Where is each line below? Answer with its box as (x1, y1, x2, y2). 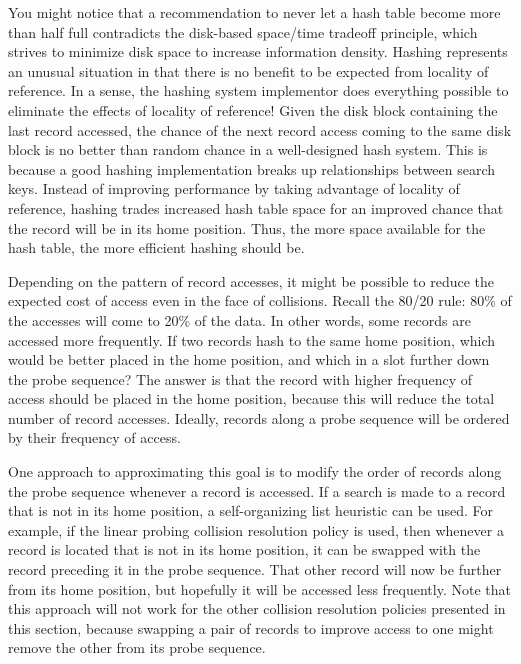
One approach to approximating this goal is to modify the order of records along (8, 461, 502, 482)
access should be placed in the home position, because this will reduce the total (8, 388, 495, 409)
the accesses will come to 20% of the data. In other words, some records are (8, 309, 471, 330)
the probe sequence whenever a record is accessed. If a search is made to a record (8, 480, 506, 501)
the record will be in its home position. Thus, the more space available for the (8, 217, 486, 238)
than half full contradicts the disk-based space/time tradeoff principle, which (8, 21, 478, 42)
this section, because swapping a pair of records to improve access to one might (8, 617, 494, 638)
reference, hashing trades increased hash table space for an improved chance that (8, 197, 504, 218)
